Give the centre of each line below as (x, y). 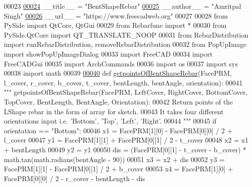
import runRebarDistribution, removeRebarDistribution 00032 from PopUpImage (125, 44)
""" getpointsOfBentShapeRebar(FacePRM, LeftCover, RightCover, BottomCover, (126, 92)
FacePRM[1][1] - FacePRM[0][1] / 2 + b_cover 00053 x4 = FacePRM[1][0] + (118, 169)
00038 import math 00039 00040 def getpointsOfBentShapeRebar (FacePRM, (118, 73)
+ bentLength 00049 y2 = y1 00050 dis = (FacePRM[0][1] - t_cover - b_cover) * (125, 149)
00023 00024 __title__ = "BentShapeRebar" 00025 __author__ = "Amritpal (123, 6)
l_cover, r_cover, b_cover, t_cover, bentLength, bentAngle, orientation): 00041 (123, 82)
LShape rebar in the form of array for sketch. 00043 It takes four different (114, 111)
